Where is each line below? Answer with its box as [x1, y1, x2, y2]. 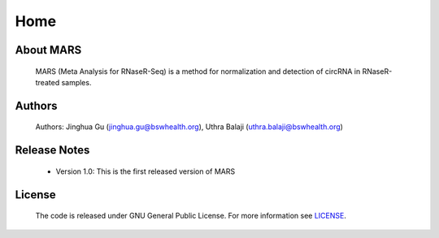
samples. [61, 77, 92, 87]
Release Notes [15, 143, 90, 158]
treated [35, 77, 60, 87]
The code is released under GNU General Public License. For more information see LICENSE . [35, 211, 347, 221]
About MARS [15, 43, 82, 57]
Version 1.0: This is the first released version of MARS [55, 167, 236, 176]
